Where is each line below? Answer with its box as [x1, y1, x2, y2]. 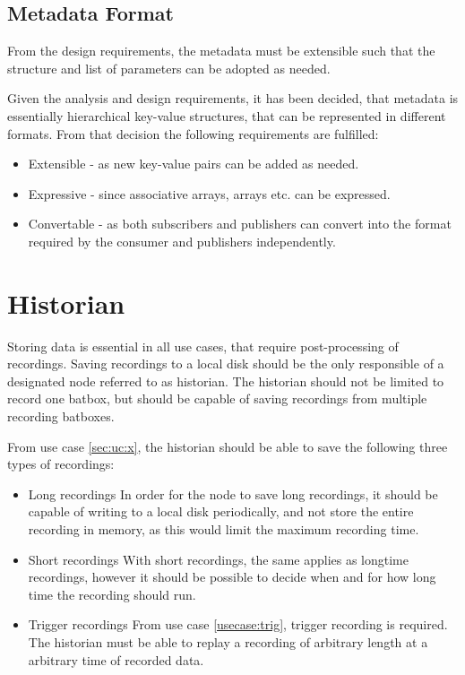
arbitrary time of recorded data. [28, 650, 204, 669]
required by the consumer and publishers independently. [28, 231, 336, 250]
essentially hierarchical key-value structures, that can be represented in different [7, 106, 446, 125]
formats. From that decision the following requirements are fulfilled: [7, 124, 379, 143]
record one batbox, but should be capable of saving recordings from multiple [7, 389, 427, 408]
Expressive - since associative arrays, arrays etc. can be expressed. [28, 184, 391, 203]
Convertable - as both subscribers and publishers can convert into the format [28, 214, 452, 233]
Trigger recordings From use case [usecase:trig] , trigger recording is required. [28, 615, 448, 634]
